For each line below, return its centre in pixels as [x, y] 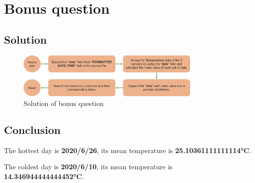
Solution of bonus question [64, 103]
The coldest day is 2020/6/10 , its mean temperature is [88, 167]
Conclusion [32, 129]
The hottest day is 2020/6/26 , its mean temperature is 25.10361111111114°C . [128, 150]
